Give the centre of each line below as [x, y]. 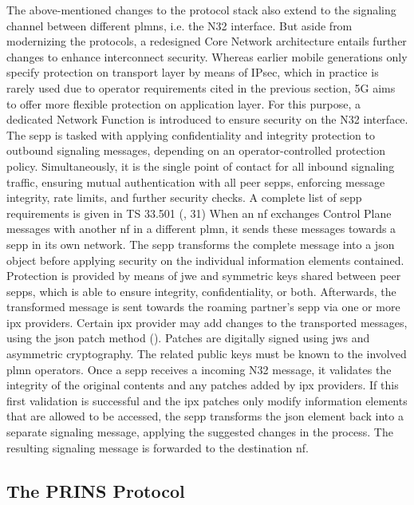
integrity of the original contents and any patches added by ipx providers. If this [203, 385]
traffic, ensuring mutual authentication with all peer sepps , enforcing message [196, 181]
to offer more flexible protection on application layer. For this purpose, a [183, 103]
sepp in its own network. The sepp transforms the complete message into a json [201, 244]
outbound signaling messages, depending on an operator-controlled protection [196, 150]
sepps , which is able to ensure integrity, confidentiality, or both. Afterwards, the [201, 291]
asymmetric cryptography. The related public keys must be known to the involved [207, 354]
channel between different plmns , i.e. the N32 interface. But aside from [179, 25]
